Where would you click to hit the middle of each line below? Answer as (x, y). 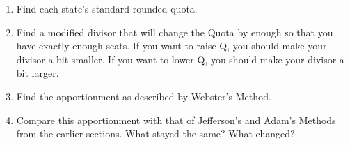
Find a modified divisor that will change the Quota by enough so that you (175, 32)
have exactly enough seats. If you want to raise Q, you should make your (172, 46)
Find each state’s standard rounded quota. (107, 8)
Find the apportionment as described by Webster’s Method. (144, 96)
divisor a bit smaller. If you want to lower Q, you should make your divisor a (180, 59)
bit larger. (38, 73)
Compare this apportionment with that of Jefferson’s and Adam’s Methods (176, 120)
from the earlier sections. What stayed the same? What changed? (156, 133)
